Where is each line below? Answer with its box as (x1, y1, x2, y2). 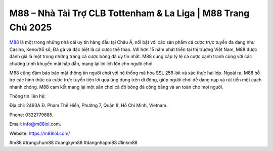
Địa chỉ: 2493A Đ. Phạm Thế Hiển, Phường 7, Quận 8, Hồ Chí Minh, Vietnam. (9, 103, 168, 109)
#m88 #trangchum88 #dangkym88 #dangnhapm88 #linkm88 (9, 139, 138, 146)
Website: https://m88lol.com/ (9, 130, 70, 136)
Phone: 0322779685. (9, 112, 54, 118)
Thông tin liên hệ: (9, 93, 46, 99)
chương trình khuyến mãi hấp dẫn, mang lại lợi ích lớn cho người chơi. (9, 61, 154, 67)
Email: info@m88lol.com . (9, 121, 62, 127)
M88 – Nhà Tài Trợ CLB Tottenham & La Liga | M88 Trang (9, 8, 250, 19)
